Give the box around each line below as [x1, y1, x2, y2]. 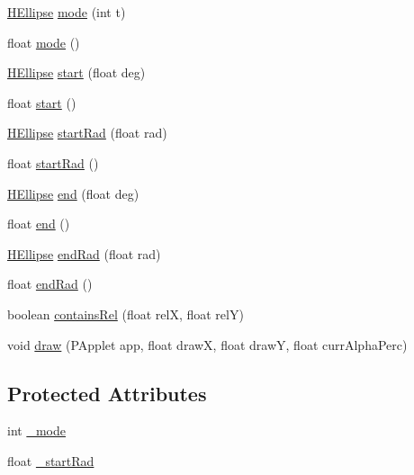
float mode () [7, 32, 80, 51]
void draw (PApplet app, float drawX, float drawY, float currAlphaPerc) [7, 335, 408, 354]
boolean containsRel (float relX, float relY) [7, 304, 244, 323]
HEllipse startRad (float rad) [7, 123, 167, 142]
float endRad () [7, 274, 93, 293]
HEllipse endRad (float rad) [7, 244, 161, 263]
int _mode [7, 421, 66, 440]
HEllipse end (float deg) [7, 184, 139, 202]
